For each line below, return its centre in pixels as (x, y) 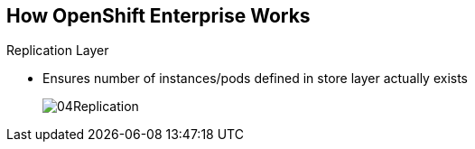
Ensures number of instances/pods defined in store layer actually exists (256, 79)
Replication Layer (58, 51)
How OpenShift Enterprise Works (158, 16)
